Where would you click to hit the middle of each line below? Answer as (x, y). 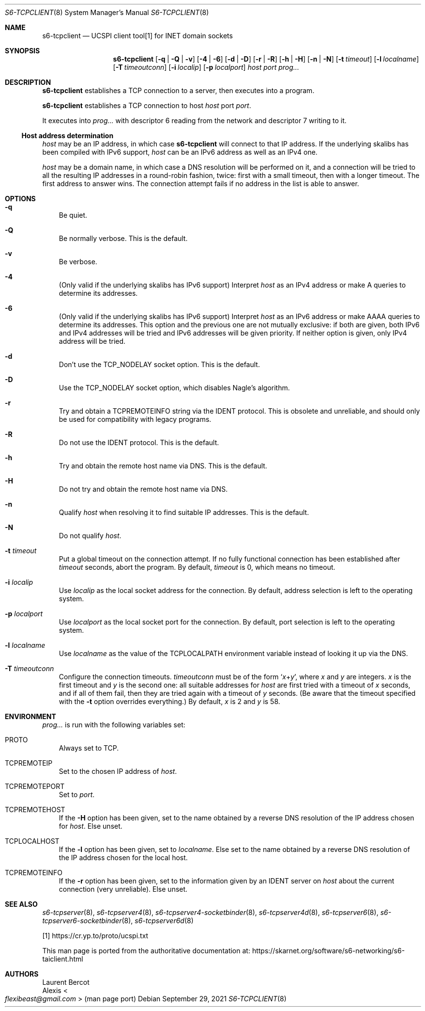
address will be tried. (92, 341)
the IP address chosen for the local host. (123, 858)
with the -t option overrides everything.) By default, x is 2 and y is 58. (169, 701)
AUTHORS (22, 974)
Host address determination (68, 136)
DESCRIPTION (28, 82)
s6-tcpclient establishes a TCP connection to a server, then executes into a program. (178, 90)
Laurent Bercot (66, 982)
